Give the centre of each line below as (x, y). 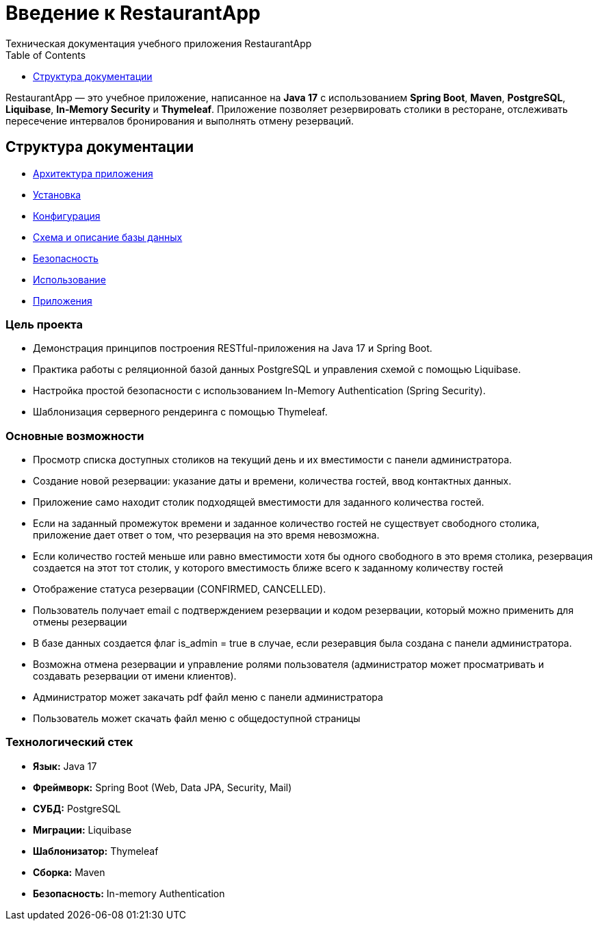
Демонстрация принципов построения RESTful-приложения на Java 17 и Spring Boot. (233, 348)
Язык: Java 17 (65, 766)
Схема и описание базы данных (108, 237)
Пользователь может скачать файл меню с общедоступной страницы (197, 719)
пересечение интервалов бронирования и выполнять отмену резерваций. (180, 120)
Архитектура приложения (93, 173)
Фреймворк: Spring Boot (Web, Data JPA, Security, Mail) (162, 787)
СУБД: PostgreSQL (77, 808)
